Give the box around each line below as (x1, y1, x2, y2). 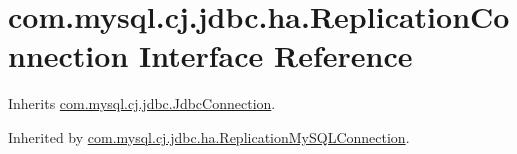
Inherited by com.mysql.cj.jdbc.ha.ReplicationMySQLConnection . (8, 126, 410, 147)
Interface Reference (139, 35, 413, 76)
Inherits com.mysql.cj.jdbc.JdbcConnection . (8, 93, 276, 114)
